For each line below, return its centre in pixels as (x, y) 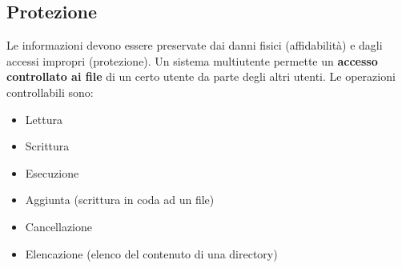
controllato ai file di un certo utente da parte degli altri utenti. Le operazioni (201, 76)
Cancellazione (59, 226)
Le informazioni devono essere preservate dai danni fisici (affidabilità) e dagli (195, 45)
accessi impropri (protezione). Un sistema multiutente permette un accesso (192, 60)
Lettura (44, 119)
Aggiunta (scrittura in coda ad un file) (120, 200)
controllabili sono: (50, 92)
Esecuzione (52, 172)
